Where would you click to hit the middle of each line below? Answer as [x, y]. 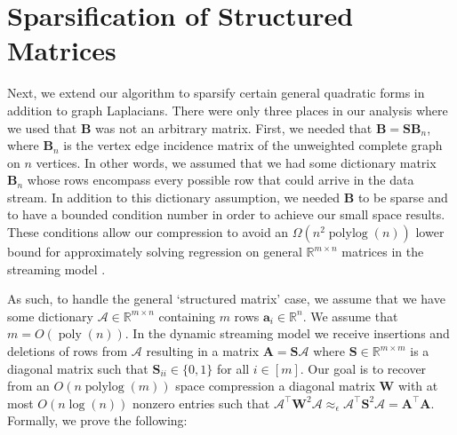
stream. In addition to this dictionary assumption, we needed [174, 197]
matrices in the [383, 252]
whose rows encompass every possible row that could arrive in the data [220, 180]
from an [28, 386]
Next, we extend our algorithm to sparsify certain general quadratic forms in [216, 93]
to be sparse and [403, 197]
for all [233, 368]
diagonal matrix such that [78, 368]
